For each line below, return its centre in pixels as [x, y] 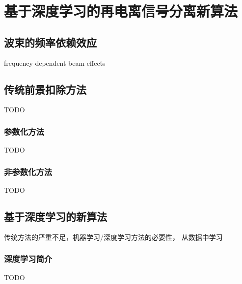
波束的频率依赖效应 [50, 42]
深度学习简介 [28, 259]
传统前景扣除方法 [45, 89]
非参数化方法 [28, 171]
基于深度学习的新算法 [55, 216]
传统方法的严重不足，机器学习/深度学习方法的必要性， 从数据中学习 [113, 237]
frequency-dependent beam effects [55, 63]
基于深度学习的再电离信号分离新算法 [121, 11]
